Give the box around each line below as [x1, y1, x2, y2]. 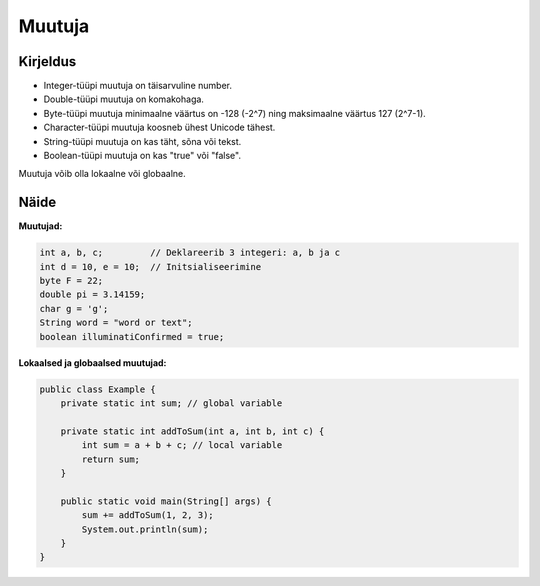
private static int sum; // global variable [60, 398, 283, 409]
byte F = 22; [39, 275, 104, 287]
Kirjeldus [18, 53, 77, 70]
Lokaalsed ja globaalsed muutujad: [18, 356, 167, 369]
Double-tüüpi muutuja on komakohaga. [43, 93, 205, 105]
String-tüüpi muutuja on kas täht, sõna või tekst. [43, 135, 242, 147]
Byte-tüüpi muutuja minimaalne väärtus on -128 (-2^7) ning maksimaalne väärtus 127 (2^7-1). [43, 107, 427, 119]
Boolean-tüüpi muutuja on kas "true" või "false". [43, 150, 242, 162]
